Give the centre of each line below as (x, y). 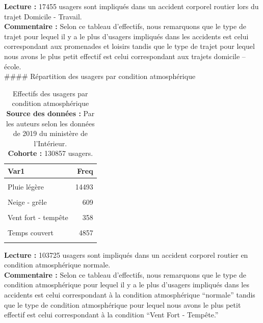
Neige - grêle (27, 202)
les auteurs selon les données (50, 123)
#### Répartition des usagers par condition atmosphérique (100, 76)
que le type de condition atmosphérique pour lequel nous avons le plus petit (123, 304)
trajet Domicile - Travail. (43, 16)
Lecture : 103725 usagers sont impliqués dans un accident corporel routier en (126, 254)
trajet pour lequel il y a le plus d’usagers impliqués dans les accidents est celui (126, 36)
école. (13, 66)
